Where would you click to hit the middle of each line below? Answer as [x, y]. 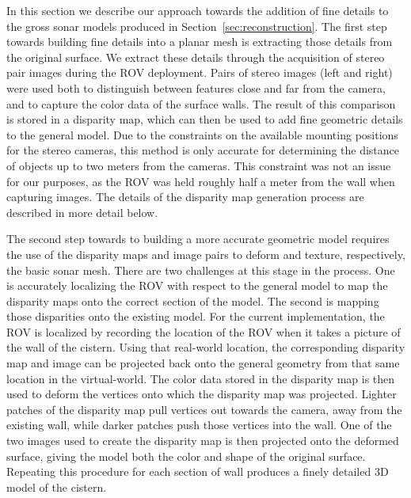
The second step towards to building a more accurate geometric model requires [198, 239]
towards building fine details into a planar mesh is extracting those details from [200, 42]
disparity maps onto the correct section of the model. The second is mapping [193, 300]
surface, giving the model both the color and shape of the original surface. [186, 456]
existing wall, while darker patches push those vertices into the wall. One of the [199, 425]
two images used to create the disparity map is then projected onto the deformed [203, 441]
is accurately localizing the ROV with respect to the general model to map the [197, 285]
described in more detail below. [82, 212]
